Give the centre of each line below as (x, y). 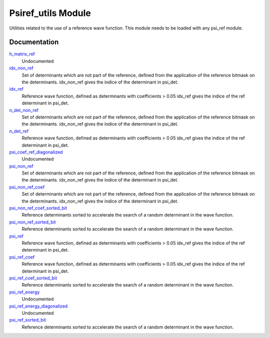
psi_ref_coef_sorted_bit (33, 278)
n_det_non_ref (24, 110)
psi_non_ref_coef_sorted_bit (38, 208)
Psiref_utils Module (50, 13)
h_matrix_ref (22, 54)
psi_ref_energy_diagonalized (38, 306)
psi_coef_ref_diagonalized (36, 152)
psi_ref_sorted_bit (27, 320)
